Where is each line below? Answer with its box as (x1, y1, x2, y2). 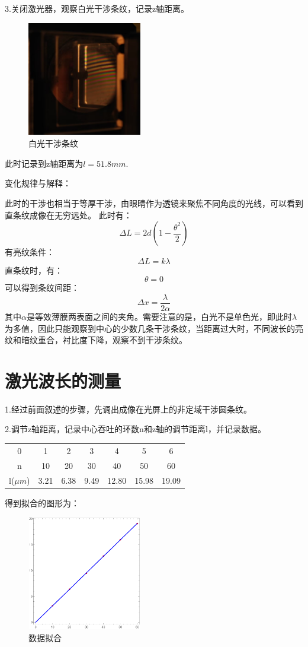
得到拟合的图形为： (5, 496, 79, 509)
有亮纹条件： (5, 246, 54, 258)
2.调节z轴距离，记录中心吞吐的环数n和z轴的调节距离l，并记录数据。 (5, 423, 266, 435)
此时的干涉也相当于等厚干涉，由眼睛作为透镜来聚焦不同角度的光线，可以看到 (5, 196, 303, 209)
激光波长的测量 (5, 368, 121, 392)
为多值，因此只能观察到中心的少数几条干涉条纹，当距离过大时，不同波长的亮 (5, 322, 303, 334)
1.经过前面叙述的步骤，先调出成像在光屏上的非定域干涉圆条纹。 (5, 402, 252, 415)
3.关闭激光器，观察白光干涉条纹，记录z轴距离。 (5, 2, 190, 14)
